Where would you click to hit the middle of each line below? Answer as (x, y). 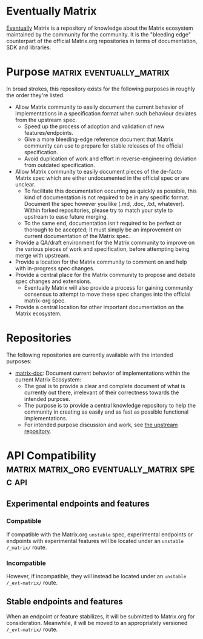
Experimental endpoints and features (78, 504)
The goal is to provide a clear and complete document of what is (105, 386)
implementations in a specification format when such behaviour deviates (106, 113)
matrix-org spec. (45, 300)
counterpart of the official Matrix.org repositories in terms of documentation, (102, 41)
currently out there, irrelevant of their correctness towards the (101, 392)
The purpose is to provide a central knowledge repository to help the (110, 405)
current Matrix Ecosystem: (48, 379)
